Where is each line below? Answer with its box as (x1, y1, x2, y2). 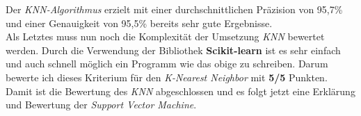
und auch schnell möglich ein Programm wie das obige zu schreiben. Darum (6, 56, 328, 71)
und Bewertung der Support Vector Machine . (6, 97, 197, 112)
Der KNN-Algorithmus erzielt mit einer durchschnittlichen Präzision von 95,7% (6, 2, 343, 16)
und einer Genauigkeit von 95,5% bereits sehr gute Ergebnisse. (6, 15, 273, 30)
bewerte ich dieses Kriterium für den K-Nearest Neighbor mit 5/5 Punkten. (6, 69, 328, 84)
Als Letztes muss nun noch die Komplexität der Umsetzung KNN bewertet (6, 29, 325, 44)
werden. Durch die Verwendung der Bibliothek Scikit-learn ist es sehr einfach (6, 42, 341, 57)
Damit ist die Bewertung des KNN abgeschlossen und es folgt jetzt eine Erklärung (6, 83, 355, 98)
